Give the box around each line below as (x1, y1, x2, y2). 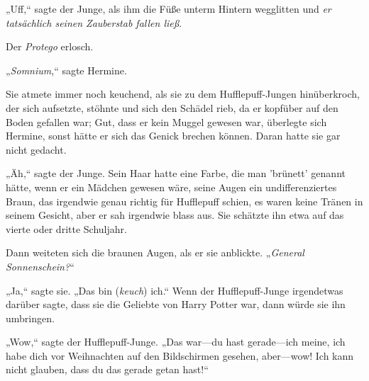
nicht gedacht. (6, 142, 67, 157)
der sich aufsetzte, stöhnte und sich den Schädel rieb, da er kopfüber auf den (6, 100, 338, 115)
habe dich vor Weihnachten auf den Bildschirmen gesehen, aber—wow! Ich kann (6, 348, 354, 363)
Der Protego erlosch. (6, 39, 94, 54)
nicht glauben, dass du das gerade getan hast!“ (6, 362, 209, 377)
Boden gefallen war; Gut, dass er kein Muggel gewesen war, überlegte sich (6, 114, 327, 129)
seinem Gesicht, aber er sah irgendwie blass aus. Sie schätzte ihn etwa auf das (6, 207, 344, 222)
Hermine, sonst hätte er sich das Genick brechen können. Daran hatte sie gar (6, 128, 341, 143)
